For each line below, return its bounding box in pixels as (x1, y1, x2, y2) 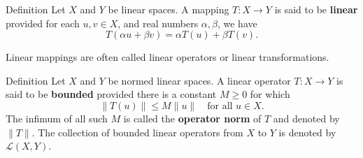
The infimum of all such (6, 110, 108, 125)
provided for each (6, 15, 80, 30)
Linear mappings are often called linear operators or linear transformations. (6, 50, 329, 64)
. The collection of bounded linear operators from (31, 124, 243, 139)
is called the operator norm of (123, 110, 262, 125)
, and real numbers (118, 15, 199, 30)
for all (207, 101, 233, 111)
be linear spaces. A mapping (108, 2, 229, 16)
